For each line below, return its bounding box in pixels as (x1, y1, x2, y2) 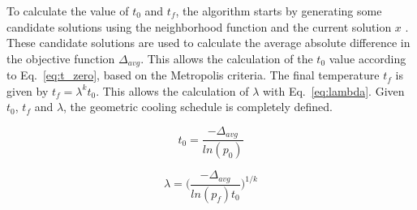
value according (329, 49, 406, 66)
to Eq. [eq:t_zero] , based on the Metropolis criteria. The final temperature (6, 66, 380, 84)
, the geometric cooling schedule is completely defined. (63, 98, 333, 115)
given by (6, 82, 49, 99)
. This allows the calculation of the (140, 49, 313, 66)
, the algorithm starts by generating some (175, 2, 382, 19)
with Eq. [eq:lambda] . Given (262, 82, 405, 99)
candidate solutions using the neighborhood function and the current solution (6, 18, 392, 35)
